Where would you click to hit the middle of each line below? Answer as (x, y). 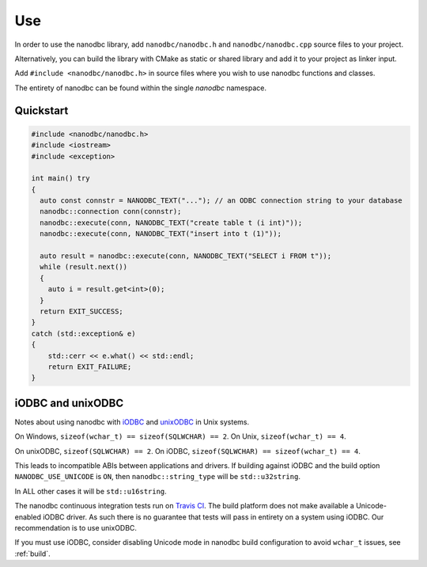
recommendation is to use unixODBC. (76, 527)
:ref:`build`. (32, 554)
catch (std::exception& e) (83, 333)
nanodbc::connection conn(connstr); (111, 211)
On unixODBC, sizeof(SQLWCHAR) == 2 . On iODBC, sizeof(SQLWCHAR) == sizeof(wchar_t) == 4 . (188, 451)
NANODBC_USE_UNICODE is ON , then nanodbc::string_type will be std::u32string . (157, 477)
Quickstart (42, 110)
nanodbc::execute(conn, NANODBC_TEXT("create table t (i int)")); (171, 223)
